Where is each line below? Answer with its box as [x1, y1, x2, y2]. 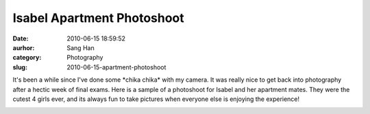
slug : [12, 62, 27, 71]
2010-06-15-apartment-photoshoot [66, 62, 166, 71]
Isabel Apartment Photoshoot [12, 10, 184, 25]
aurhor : [12, 43, 35, 52]
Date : [12, 34, 29, 43]
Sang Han [66, 43, 95, 52]
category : [12, 54, 42, 62]
